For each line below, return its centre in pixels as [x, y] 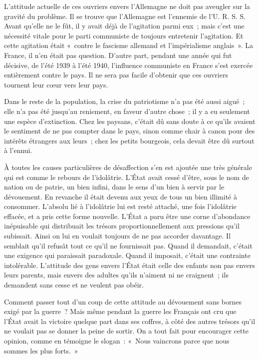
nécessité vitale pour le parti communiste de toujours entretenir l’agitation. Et [124, 35]
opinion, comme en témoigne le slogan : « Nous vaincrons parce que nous [117, 340]
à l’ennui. [18, 150]
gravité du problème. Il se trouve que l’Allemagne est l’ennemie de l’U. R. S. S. [125, 16]
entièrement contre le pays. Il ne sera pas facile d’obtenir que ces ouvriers [116, 75]
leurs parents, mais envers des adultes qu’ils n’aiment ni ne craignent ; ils [116, 275]
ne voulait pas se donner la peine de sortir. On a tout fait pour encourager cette [127, 331]
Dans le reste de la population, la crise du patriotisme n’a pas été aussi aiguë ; [125, 101]
